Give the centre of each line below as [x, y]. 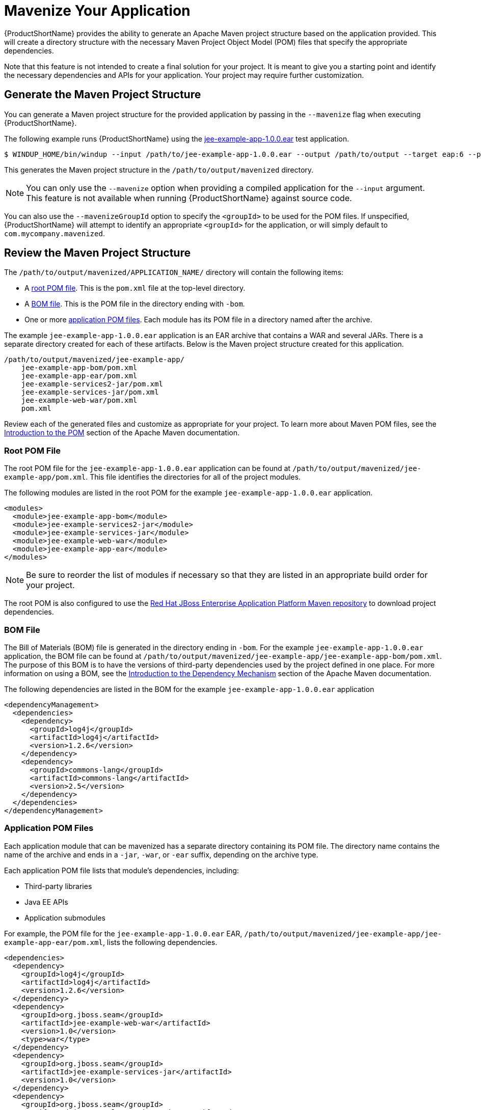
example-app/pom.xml [45, 477]
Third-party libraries [58, 886]
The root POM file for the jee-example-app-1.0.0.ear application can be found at [147, 468]
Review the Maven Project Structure [97, 253]
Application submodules [65, 918]
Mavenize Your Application [97, 11]
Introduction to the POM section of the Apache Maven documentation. [122, 433]
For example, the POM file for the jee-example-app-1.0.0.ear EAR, [123, 933]
